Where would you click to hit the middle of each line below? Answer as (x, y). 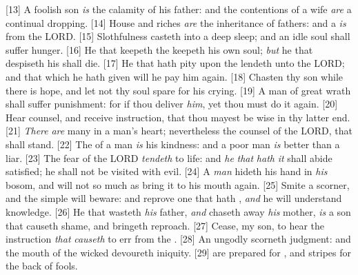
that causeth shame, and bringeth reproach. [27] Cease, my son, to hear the (165, 225)
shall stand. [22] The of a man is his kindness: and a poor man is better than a (173, 144)
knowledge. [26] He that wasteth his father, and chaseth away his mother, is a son (178, 211)
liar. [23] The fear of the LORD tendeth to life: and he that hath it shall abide (169, 157)
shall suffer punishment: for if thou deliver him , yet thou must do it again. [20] (172, 104)
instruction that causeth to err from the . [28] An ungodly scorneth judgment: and (178, 239)
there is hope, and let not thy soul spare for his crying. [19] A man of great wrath (178, 90)
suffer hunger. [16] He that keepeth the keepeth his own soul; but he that (159, 49)
